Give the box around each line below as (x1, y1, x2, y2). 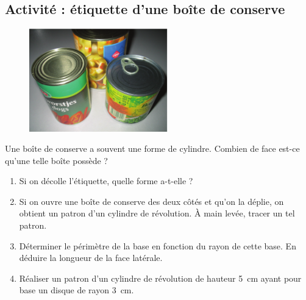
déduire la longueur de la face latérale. (19, 251, 163, 264)
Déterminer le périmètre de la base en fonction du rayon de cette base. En (19, 239, 296, 252)
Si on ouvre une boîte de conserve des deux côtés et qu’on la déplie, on (19, 195, 284, 207)
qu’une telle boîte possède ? (5, 154, 108, 166)
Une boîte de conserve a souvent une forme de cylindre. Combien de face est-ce (5, 142, 300, 155)
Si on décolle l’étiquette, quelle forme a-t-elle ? (19, 174, 193, 187)
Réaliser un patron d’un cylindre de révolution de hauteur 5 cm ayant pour (19, 271, 302, 284)
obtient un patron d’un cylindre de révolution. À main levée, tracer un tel (19, 207, 295, 220)
